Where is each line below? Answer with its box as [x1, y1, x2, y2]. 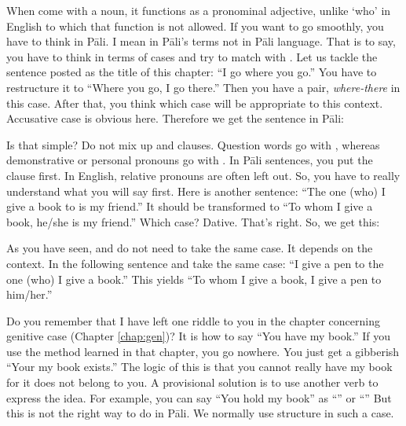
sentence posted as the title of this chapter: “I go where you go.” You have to [6, 64, 377, 80]
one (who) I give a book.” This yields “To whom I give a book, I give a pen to [6, 270, 382, 287]
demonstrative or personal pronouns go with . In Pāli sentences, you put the [6, 152, 373, 168]
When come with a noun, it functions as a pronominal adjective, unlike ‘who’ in [6, 2, 391, 18]
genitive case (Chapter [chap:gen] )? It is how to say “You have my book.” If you [6, 328, 391, 344]
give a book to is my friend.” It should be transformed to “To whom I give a [6, 198, 373, 215]
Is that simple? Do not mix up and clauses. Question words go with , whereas [6, 136, 380, 152]
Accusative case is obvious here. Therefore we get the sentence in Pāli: [6, 110, 344, 127]
